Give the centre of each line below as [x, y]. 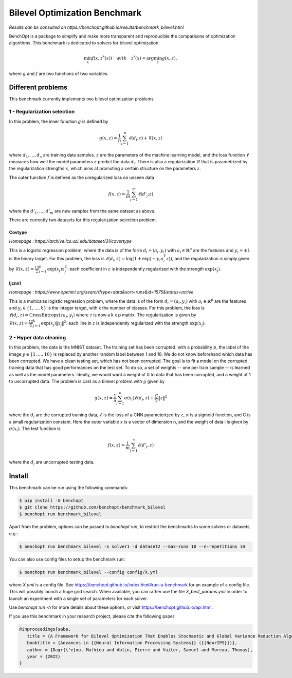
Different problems [38, 87]
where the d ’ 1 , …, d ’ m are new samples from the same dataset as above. [82, 211]
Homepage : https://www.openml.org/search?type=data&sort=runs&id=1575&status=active [101, 292]
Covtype [18, 232]
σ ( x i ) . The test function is [35, 429]
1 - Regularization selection [42, 112]
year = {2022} [44, 656]
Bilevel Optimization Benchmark [75, 13]
